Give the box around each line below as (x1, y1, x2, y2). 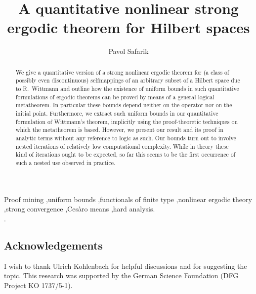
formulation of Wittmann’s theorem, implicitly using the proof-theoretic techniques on (15, 117, 238, 126)
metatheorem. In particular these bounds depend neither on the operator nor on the (15, 101, 232, 109)
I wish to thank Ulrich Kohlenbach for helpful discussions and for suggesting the (4, 260, 247, 271)
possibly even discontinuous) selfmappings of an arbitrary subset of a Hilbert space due (15, 76, 240, 84)
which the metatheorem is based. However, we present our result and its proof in (15, 126, 223, 134)
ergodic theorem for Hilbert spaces (7, 17, 250, 38)
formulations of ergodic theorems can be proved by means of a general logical (15, 92, 214, 101)
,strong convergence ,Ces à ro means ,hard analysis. (4, 204, 155, 214)
